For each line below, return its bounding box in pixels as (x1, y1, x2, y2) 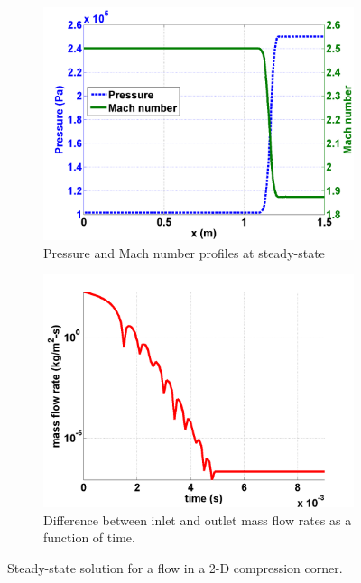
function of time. (43, 528, 135, 547)
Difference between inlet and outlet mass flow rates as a (43, 510, 352, 529)
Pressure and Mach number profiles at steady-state (43, 243, 325, 262)
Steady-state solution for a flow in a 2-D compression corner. (7, 558, 343, 577)
